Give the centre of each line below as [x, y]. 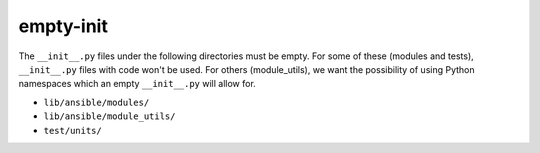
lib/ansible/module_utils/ [109, 116]
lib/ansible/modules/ [96, 102]
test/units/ [72, 130]
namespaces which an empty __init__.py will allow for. [137, 84]
